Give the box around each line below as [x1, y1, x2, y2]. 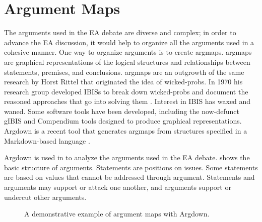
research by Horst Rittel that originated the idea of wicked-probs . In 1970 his [4, 76, 243, 87]
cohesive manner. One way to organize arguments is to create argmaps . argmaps [4, 47, 252, 57]
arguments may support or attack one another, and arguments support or [4, 182, 231, 192]
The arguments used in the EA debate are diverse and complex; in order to [4, 27, 236, 38]
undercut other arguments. [4, 191, 87, 202]
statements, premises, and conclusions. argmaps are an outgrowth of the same [4, 66, 244, 77]
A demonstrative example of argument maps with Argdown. [24, 208, 210, 219]
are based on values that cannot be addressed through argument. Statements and [4, 172, 255, 182]
